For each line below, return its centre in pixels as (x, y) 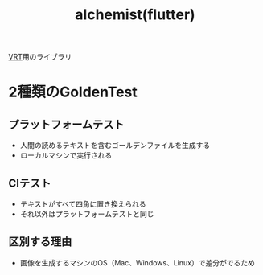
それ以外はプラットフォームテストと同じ (87, 214)
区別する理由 (40, 242)
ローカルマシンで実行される (66, 155)
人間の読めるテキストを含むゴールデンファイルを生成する (115, 146)
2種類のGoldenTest (73, 92)
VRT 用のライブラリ (40, 57)
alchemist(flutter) (135, 15)
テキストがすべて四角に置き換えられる (83, 204)
